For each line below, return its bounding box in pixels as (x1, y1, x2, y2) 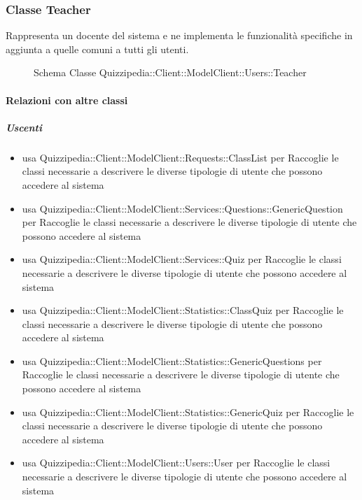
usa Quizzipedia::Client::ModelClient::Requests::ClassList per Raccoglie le (22, 150, 339, 164)
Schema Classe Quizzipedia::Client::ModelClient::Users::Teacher (34, 65, 307, 80)
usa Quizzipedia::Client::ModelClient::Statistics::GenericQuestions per (22, 353, 322, 368)
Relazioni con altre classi (6, 92, 128, 107)
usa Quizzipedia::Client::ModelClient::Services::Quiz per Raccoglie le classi (22, 252, 342, 266)
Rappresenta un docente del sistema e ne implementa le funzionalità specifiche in (6, 28, 353, 43)
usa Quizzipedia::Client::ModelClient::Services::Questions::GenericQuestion (22, 201, 343, 215)
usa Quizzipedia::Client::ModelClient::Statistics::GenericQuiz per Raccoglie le (22, 404, 354, 419)
